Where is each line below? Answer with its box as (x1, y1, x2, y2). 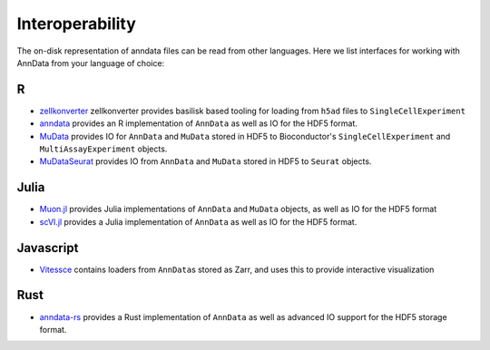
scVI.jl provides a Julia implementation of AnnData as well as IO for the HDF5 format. (39, 216, 358, 227)
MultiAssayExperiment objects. (39, 143, 168, 154)
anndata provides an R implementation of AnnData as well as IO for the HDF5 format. (39, 118, 358, 129)
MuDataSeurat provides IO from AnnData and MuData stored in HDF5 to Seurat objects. (39, 156, 372, 167)
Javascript (16, 240, 79, 256)
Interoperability (16, 14, 136, 34)
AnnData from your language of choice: (16, 57, 165, 68)
